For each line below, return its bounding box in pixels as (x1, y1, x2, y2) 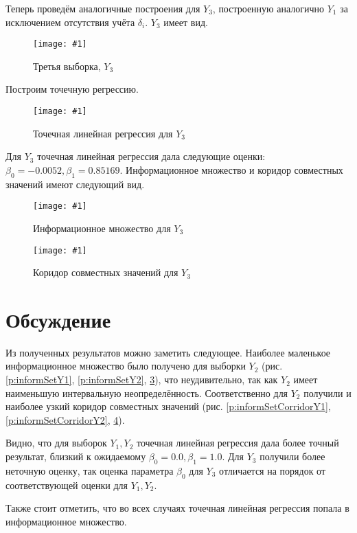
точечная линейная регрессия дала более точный (137, 435, 339, 450)
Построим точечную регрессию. (5, 82, 139, 96)
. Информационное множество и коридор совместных (119, 162, 343, 177)
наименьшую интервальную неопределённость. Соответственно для (5, 385, 288, 400)
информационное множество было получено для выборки (5, 359, 246, 373)
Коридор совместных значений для (33, 265, 178, 280)
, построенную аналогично (212, 1, 325, 15)
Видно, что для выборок (5, 435, 107, 450)
